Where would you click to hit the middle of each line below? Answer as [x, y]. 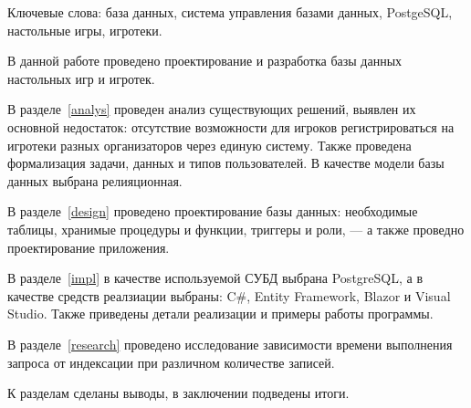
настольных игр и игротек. [81, 78]
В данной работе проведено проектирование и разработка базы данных [205, 61]
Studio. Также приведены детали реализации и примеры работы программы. [220, 314]
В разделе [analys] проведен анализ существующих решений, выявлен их [212, 109]
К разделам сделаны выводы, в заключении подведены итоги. [178, 393]
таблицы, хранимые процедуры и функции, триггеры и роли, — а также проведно [236, 229]
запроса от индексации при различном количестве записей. [171, 362]
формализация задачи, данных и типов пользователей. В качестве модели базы [226, 163]
